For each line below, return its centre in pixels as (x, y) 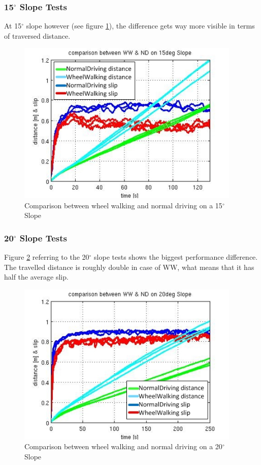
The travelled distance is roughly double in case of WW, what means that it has (129, 267)
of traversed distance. (37, 35)
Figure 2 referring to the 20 (47, 257)
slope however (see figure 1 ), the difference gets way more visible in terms (140, 26)
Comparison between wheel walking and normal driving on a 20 (123, 446)
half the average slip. (36, 277)
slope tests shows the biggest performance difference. (176, 257)
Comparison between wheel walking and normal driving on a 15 (123, 205)
